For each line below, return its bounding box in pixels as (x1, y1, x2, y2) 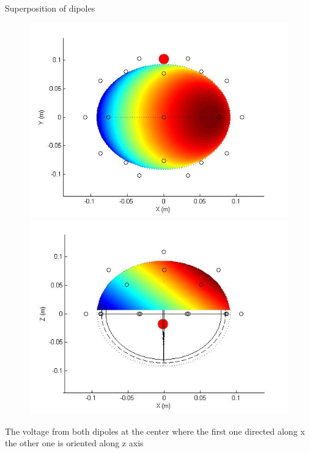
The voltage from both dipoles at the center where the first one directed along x (5, 424, 305, 437)
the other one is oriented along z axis (5, 437, 144, 449)
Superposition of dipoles (5, 2, 95, 14)
